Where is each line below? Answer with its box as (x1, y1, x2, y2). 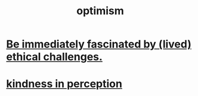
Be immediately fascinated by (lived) (6, 37, 192, 51)
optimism (76, 4, 124, 18)
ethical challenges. (6, 50, 103, 63)
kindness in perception (6, 77, 122, 91)
